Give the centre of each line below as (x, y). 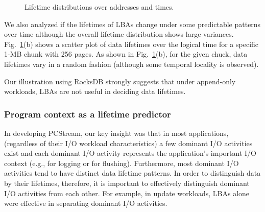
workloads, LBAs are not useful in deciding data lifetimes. (95, 91)
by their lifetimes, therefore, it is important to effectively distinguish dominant (127, 183)
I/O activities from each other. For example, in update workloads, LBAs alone (127, 193)
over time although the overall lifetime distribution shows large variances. (119, 34)
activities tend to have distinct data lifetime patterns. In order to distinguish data (132, 173)
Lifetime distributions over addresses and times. (99, 7)
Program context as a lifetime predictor (88, 114)
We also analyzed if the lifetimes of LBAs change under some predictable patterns (132, 24)
